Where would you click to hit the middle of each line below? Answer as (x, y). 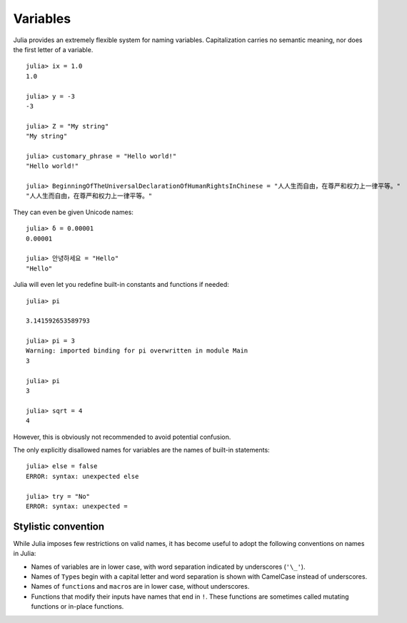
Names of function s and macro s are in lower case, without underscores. (140, 587)
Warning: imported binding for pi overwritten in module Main (137, 351)
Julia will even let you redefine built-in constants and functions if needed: (121, 285)
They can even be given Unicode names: (73, 212)
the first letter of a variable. (53, 49)
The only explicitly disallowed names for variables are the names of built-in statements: (142, 450)
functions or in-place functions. (77, 607)
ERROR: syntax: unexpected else (82, 476)
